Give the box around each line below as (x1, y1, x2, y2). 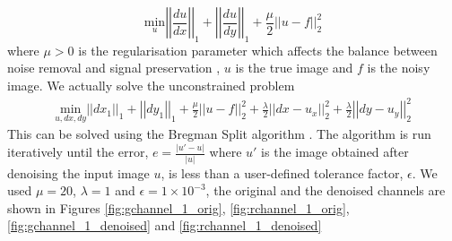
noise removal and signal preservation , (7, 58, 221, 77)
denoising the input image (7, 163, 150, 182)
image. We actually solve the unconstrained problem (7, 75, 295, 94)
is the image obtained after (261, 142, 409, 161)
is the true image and (235, 58, 353, 77)
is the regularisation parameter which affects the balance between (78, 40, 438, 59)
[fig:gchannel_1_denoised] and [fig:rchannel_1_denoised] (7, 216, 322, 235)
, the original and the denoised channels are (205, 181, 446, 200)
